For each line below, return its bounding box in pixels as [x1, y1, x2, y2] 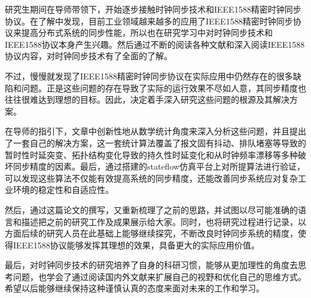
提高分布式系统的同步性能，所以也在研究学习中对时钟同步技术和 [21, 26, 273, 39]
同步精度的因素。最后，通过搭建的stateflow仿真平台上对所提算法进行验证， [13, 160, 306, 173]
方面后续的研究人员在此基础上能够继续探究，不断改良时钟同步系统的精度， [5, 227, 298, 239]
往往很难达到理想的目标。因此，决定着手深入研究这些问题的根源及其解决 [5, 93, 289, 106]
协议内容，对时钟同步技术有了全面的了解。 [5, 50, 172, 62]
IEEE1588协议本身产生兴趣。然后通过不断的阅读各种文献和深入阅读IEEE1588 [5, 38, 305, 50]
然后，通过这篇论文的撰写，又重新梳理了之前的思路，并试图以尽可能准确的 [5, 203, 298, 216]
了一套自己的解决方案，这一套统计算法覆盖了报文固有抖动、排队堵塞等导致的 [5, 136, 306, 149]
